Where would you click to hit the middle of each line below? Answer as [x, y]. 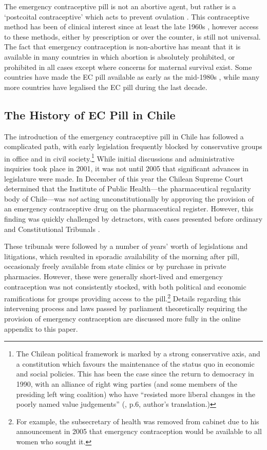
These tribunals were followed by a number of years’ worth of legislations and [126, 246]
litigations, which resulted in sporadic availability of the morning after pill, [122, 256]
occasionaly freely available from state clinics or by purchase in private [115, 266]
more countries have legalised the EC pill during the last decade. [106, 87]
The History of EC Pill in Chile [90, 114]
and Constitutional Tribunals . [52, 229]
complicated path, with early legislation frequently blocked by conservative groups [133, 146]
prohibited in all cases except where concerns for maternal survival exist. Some [128, 67]
